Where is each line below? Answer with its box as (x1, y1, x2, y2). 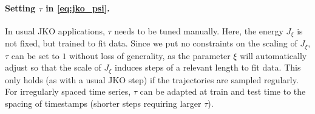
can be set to (11, 49, 59, 62)
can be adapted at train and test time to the (140, 85, 306, 98)
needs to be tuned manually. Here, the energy (114, 24, 283, 37)
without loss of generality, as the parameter (69, 49, 231, 62)
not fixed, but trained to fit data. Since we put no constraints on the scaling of (5, 37, 297, 49)
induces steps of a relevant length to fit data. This (115, 61, 301, 74)
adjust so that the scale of (5, 61, 101, 74)
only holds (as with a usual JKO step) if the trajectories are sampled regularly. (5, 73, 299, 86)
